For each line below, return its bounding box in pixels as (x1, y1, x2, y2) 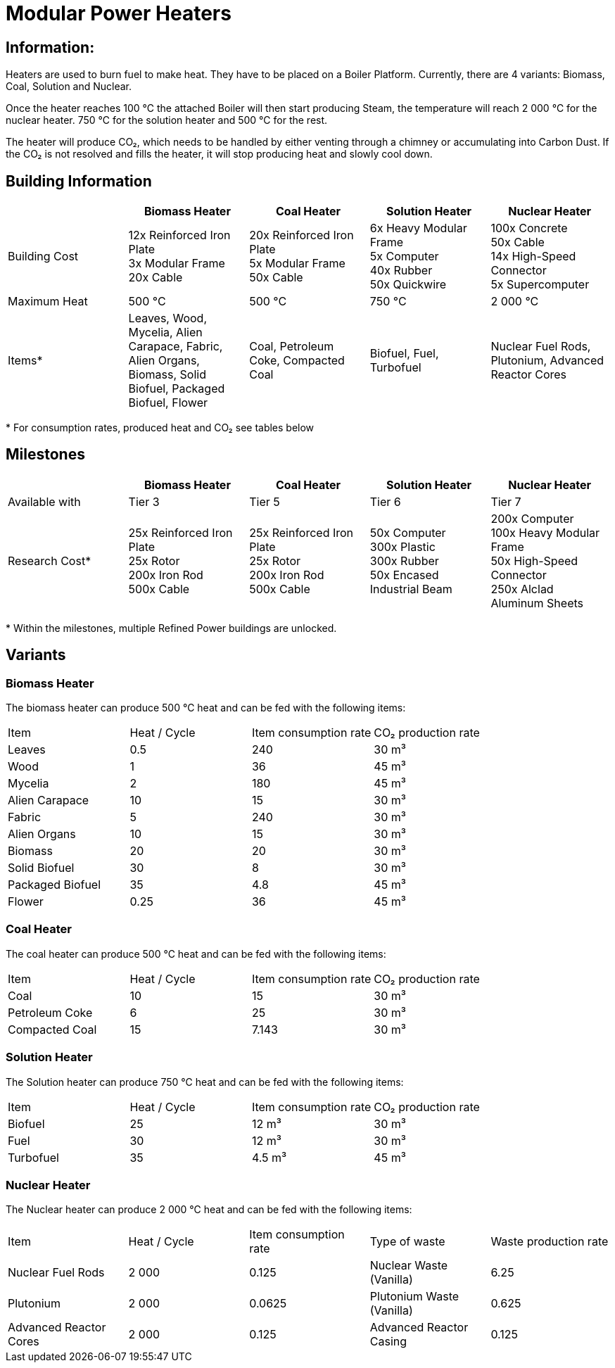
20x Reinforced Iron (249, 228, 354, 243)
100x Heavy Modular (490, 525, 600, 540)
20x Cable (128, 270, 183, 285)
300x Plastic (369, 539, 436, 554)
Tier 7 (490, 494, 521, 509)
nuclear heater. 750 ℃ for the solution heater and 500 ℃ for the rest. (6, 114, 328, 127)
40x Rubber (369, 263, 433, 278)
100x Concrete (490, 221, 568, 236)
